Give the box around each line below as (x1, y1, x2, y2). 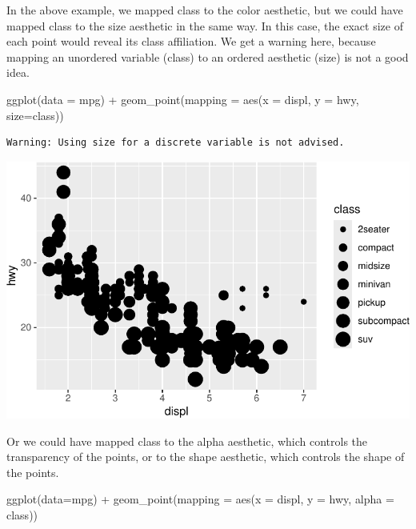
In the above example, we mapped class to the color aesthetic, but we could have (6, 2, 403, 18)
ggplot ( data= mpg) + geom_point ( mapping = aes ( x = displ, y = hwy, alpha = (6, 491, 394, 507)
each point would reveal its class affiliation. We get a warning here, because (6, 33, 376, 50)
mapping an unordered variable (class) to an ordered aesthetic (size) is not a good (6, 48, 409, 65)
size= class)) (6, 106, 64, 123)
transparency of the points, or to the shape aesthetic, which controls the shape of (6, 448, 405, 465)
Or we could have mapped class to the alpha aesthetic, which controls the (6, 432, 368, 449)
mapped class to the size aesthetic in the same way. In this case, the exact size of (6, 17, 403, 34)
